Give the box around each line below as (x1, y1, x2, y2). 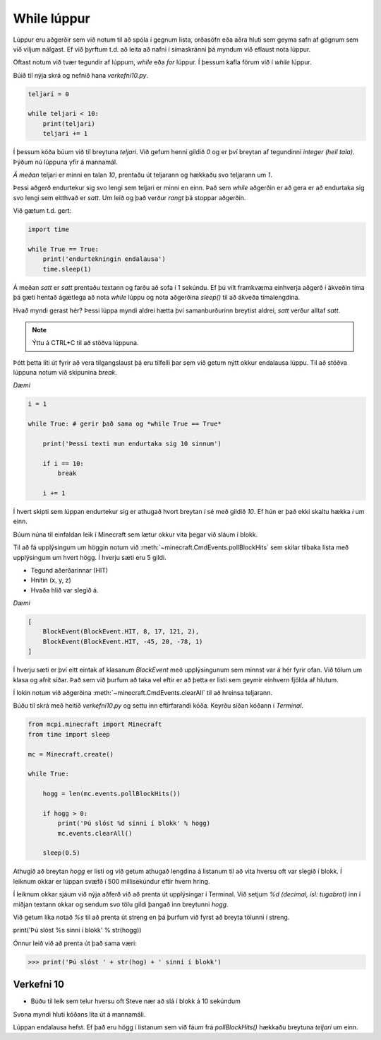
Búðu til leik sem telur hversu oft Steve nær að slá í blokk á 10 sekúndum (30, 997, 241, 1005)
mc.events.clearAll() (57, 829, 133, 837)
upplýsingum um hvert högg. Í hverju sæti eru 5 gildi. (13, 553, 167, 561)
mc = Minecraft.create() (28, 750, 114, 758)
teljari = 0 (28, 90, 70, 98)
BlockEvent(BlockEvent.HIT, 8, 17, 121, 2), (42, 628, 200, 636)
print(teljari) (42, 119, 95, 127)
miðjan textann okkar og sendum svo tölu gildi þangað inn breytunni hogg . (13, 900, 229, 908)
